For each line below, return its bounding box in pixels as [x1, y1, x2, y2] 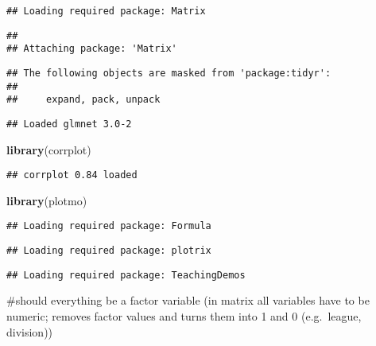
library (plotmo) [6, 192, 87, 208]
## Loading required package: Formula [6, 220, 211, 232]
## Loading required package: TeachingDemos [6, 269, 246, 281]
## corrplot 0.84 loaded [6, 169, 138, 181]
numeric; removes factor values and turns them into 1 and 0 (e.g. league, [6, 308, 362, 324]
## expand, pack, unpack [6, 94, 161, 106]
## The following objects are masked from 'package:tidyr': [6, 67, 331, 79]
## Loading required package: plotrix [6, 245, 211, 257]
